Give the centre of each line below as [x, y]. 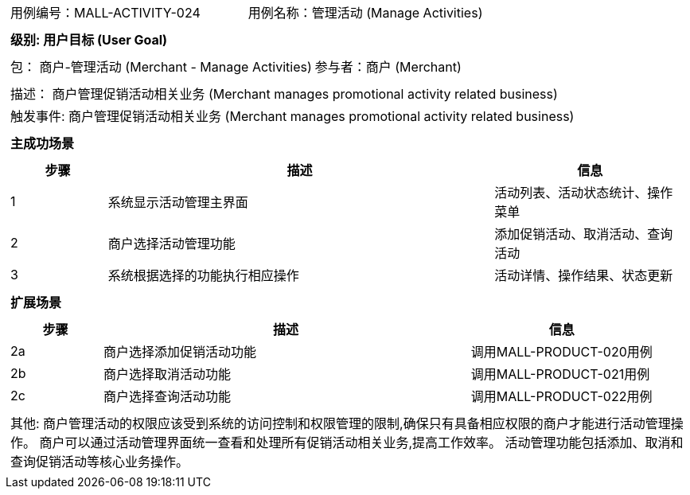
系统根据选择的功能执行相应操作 [203, 275]
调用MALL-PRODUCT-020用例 [561, 352]
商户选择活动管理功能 [172, 244]
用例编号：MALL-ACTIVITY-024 [105, 13]
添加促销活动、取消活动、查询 [584, 234]
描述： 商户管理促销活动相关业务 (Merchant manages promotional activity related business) [284, 94]
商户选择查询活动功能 [167, 396]
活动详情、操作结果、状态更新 [584, 275]
